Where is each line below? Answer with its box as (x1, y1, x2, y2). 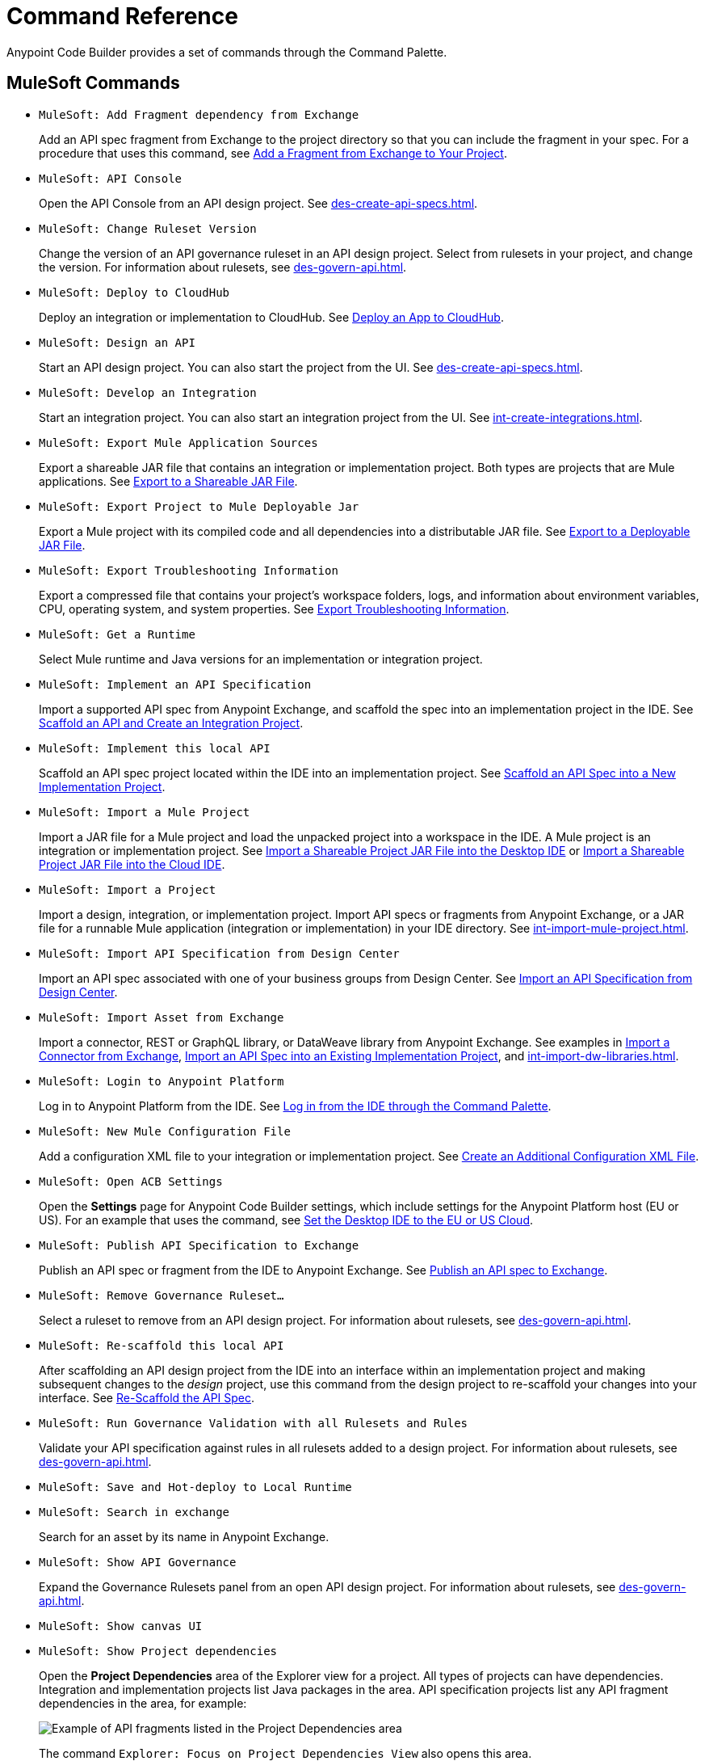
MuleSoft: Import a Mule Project (39, 805, 250, 819)
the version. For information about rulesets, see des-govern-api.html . (39, 259, 407, 274)
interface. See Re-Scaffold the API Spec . (39, 1390, 255, 1405)
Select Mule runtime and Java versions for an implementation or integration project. (39, 651, 483, 666)
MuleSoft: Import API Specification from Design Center (39, 946, 400, 960)
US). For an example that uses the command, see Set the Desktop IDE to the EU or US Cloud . (39, 1212, 534, 1227)
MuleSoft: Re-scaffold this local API (39, 1338, 284, 1352)
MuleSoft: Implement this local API (39, 741, 271, 755)
